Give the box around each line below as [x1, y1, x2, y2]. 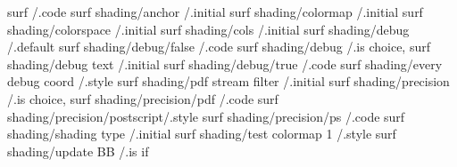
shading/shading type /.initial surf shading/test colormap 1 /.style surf [7, 124, 396, 143]
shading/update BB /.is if [7, 141, 149, 160]
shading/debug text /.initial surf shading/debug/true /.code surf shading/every [7, 54, 443, 73]
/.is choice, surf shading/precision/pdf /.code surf [7, 89, 278, 107]
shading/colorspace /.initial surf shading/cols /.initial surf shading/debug [7, 20, 410, 38]
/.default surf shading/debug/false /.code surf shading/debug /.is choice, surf [7, 37, 430, 56]
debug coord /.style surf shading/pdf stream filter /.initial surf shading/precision [7, 72, 450, 91]
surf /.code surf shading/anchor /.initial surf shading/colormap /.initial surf [7, 3, 423, 20]
